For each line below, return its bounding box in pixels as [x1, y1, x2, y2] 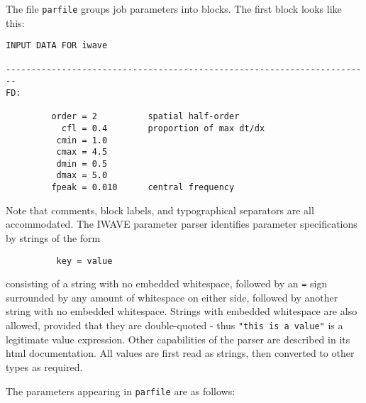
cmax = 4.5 [56, 147, 108, 158]
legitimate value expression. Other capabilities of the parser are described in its [6, 331, 350, 346]
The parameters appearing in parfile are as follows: [6, 383, 235, 398]
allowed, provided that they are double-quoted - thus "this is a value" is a [6, 318, 343, 333]
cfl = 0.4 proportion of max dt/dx [61, 123, 265, 133]
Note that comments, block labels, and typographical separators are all [6, 202, 314, 217]
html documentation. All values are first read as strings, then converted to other [6, 346, 355, 360]
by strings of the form [6, 230, 101, 245]
